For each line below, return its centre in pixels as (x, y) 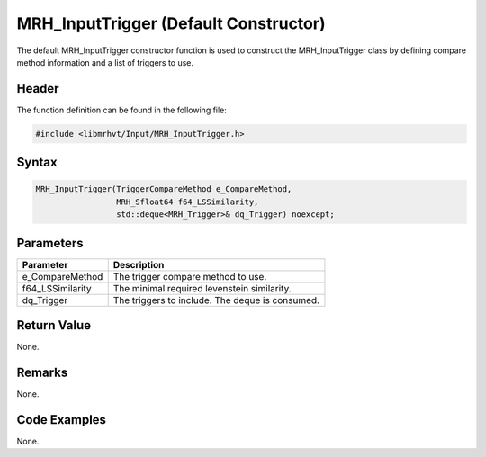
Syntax (37, 162)
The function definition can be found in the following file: (121, 110)
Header (38, 89)
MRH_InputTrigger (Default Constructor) (171, 23)
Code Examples (62, 420)
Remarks (42, 373)
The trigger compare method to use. (190, 276)
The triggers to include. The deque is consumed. (216, 300)
